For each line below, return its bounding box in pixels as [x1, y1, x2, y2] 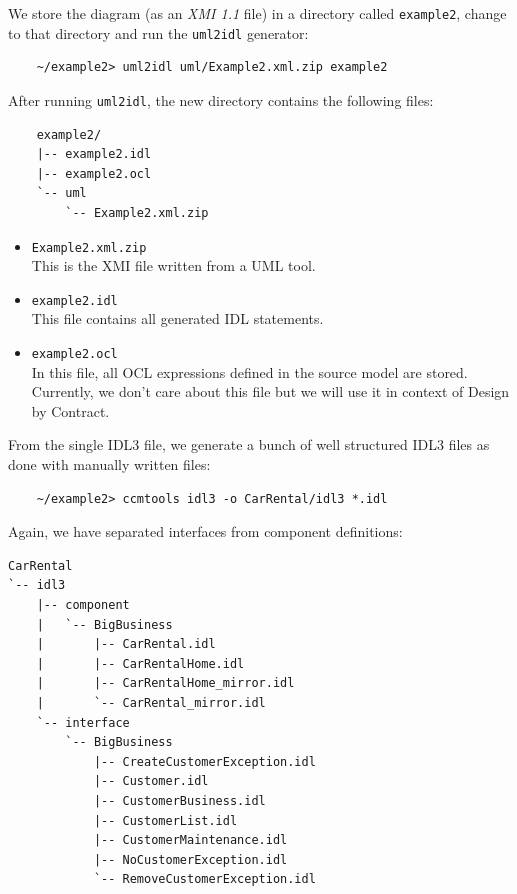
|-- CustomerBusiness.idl [93, 793, 266, 808]
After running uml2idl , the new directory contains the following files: [8, 89, 434, 110]
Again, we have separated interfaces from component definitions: [8, 521, 403, 542]
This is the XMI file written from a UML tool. [31, 255, 316, 276]
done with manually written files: [8, 454, 211, 475]
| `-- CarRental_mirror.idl [36, 696, 266, 710]
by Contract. [31, 400, 110, 421]
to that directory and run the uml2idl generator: [8, 22, 309, 43]
